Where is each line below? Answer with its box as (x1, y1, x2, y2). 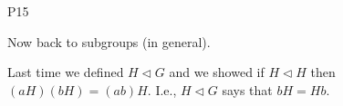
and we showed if (169, 63, 265, 82)
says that (222, 80, 273, 99)
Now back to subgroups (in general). (7, 32, 211, 51)
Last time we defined (7, 63, 124, 82)
